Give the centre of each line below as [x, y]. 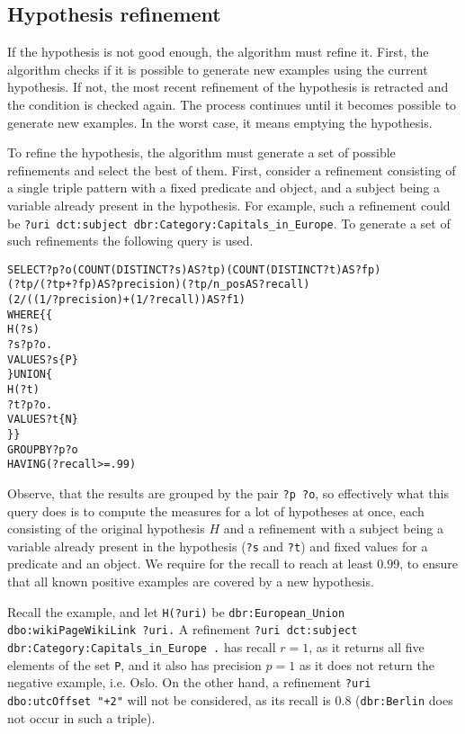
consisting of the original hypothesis [106, 528]
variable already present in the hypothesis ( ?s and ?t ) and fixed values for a [218, 546]
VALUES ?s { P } [43, 359]
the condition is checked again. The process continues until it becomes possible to [232, 104]
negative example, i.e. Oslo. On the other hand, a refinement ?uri [189, 682]
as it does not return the [367, 664]
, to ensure [429, 564]
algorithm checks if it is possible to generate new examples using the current [218, 69]
